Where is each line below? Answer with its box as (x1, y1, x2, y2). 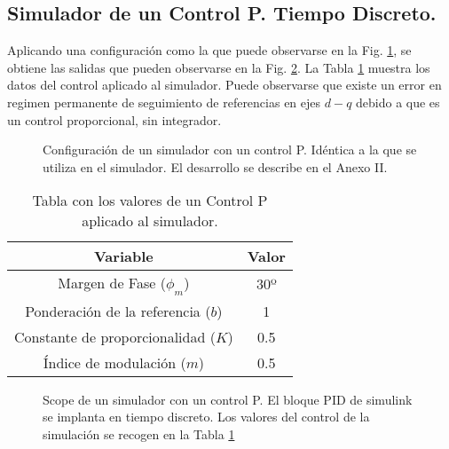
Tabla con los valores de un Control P (32, 190, 268, 211)
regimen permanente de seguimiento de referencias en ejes (7, 92, 321, 111)
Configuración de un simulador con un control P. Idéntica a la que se (43, 140, 417, 159)
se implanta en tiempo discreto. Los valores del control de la (43, 407, 370, 426)
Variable (94, 246, 154, 267)
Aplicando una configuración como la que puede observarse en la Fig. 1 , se (7, 41, 412, 59)
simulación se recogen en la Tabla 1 (43, 424, 235, 443)
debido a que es (356, 92, 440, 111)
